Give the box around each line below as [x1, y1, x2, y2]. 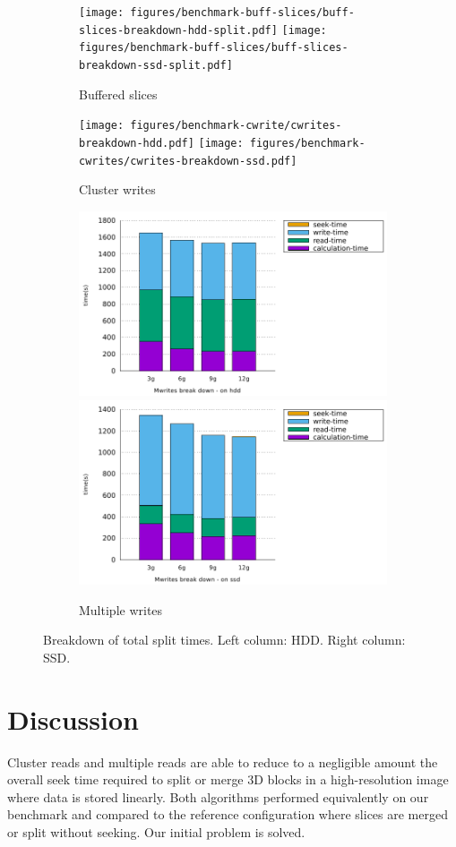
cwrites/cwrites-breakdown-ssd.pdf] [79, 154, 297, 167]
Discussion [7, 700, 139, 737]
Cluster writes [79, 180, 156, 199]
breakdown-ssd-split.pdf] [79, 58, 233, 72]
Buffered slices [79, 84, 158, 103]
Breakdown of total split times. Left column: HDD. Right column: [43, 630, 406, 649]
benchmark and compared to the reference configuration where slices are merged [7, 805, 448, 824]
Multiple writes [79, 600, 163, 619]
